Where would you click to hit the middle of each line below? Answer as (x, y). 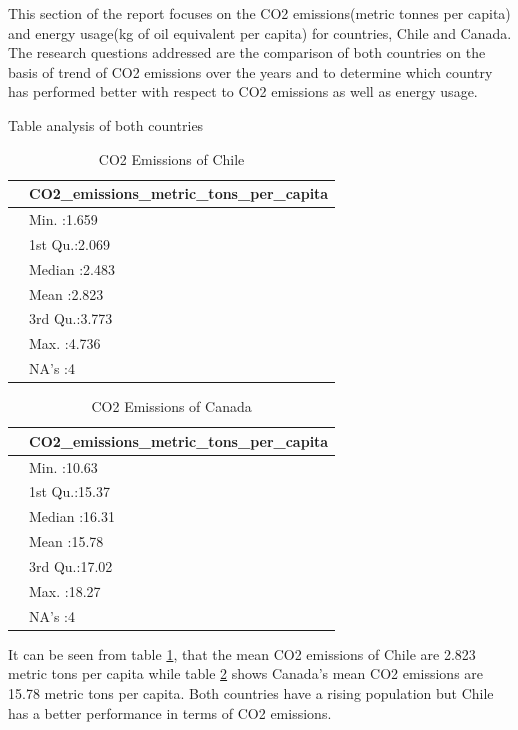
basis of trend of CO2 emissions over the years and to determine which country (250, 71)
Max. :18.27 (65, 590)
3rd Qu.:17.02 (71, 565)
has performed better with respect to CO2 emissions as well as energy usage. (243, 91)
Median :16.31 (72, 516)
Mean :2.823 (66, 293)
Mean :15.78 (66, 541)
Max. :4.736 (65, 343)
